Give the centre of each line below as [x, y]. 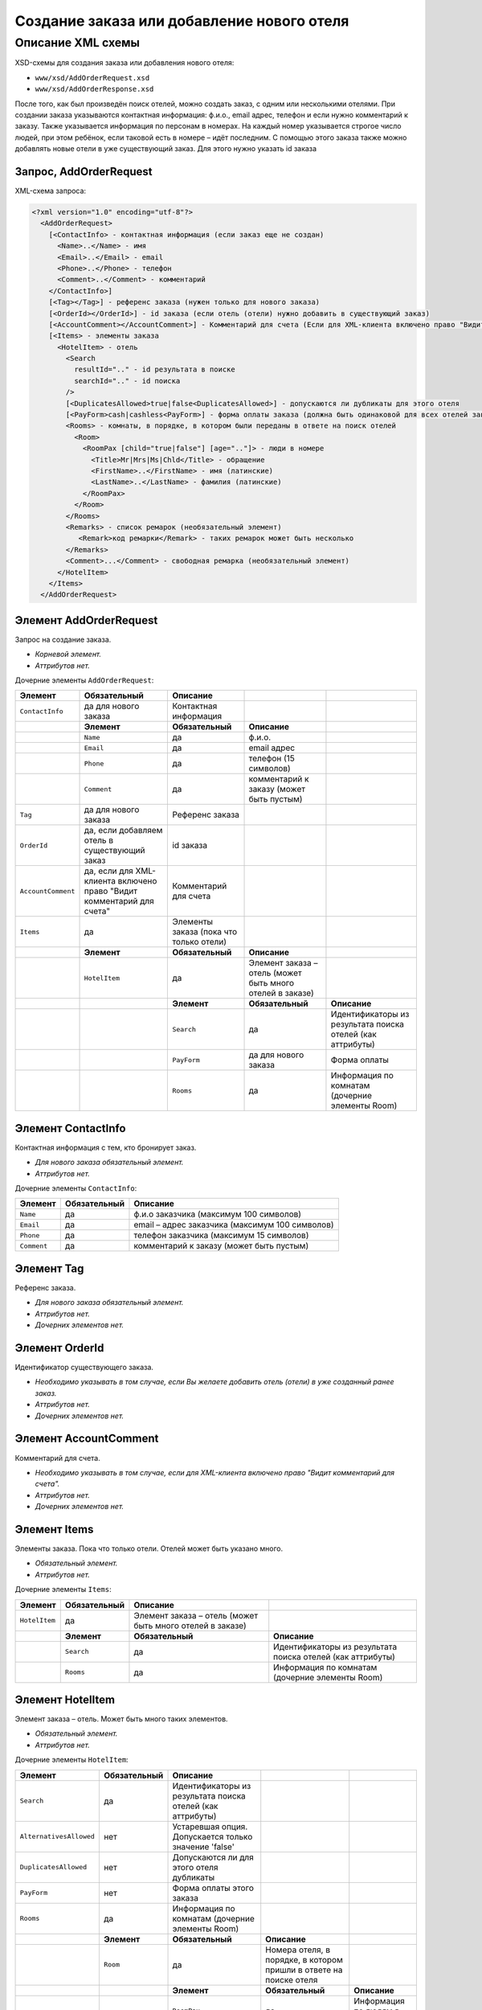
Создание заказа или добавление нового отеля [182, 21]
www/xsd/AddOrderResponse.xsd [94, 89]
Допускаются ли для [213, 1857]
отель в [99, 840]
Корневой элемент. [68, 654]
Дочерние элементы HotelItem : [71, 1760]
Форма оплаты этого [213, 1888]
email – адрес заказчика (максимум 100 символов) [234, 1224]
